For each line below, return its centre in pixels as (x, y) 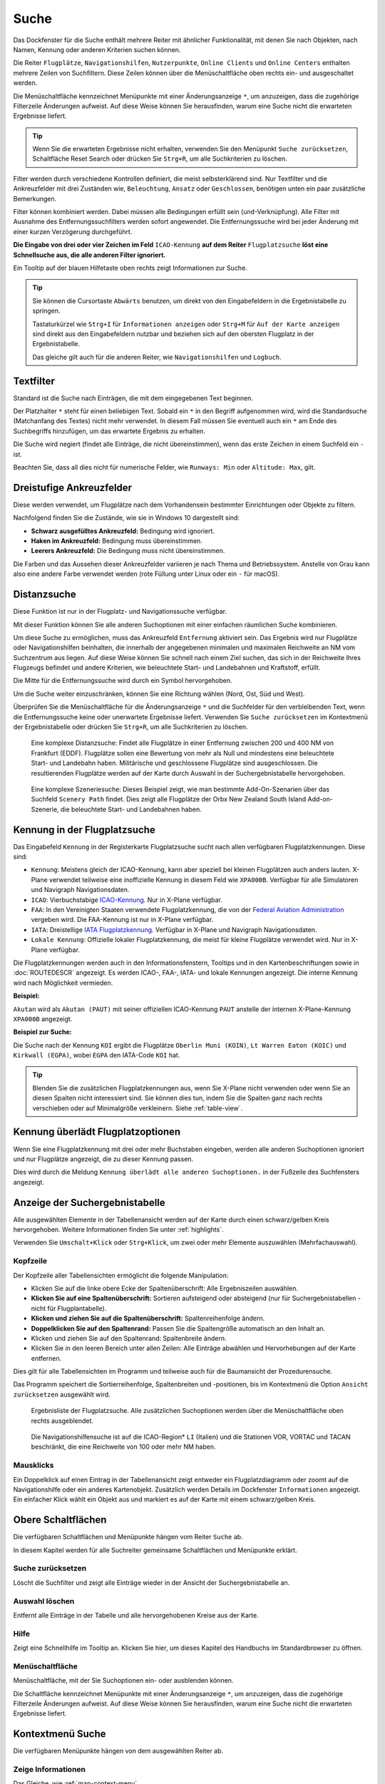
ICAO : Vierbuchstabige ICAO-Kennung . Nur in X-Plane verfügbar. (127, 900)
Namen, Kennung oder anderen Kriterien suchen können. (97, 49)
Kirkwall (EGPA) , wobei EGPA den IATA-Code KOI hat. (97, 1055)
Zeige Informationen (49, 1770)
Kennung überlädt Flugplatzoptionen (97, 1132)
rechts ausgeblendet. (62, 1421)
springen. (46, 311)
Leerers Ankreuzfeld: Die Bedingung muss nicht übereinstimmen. (128, 551)
